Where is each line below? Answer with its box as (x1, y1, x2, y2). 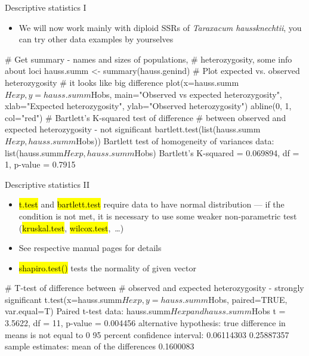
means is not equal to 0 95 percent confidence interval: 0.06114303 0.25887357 (5, 328, 289, 340)
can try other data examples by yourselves (18, 33, 174, 45)
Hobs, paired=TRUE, (208, 293, 288, 305)
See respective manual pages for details (18, 242, 162, 254)
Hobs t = (251, 305, 286, 317)
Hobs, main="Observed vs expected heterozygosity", (91, 88, 282, 100)
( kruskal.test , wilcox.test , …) (18, 221, 124, 234)
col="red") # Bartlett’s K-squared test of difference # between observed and (5, 111, 286, 123)
